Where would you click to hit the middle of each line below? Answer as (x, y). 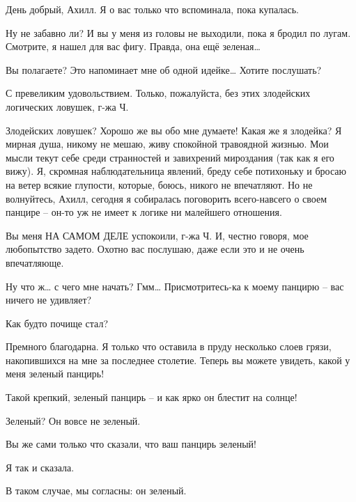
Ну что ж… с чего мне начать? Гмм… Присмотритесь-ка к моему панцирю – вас (175, 286)
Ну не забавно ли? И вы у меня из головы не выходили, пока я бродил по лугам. (178, 32)
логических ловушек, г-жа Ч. (67, 106)
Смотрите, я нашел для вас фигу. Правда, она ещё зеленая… (133, 46)
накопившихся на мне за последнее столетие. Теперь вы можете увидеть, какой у (178, 360)
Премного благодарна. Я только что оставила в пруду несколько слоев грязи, (169, 346)
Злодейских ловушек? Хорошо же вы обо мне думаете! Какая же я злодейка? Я (174, 130)
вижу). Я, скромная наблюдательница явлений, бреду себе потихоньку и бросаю (176, 171)
